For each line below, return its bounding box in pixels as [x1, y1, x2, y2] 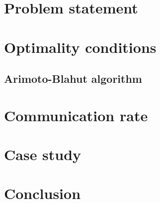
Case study [4, 144, 81, 165]
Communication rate [4, 105, 148, 125]
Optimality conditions [4, 36, 157, 57]
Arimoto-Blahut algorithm [4, 71, 142, 86]
